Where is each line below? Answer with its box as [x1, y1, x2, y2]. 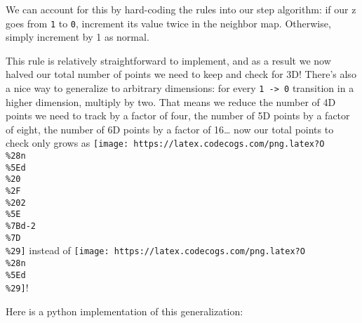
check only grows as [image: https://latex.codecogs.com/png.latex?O [6, 136, 325, 150]
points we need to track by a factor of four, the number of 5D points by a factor [6, 108, 350, 123]
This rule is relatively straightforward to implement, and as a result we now [6, 53, 331, 67]
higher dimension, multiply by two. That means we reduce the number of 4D [6, 94, 336, 109]
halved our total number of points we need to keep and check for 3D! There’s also [6, 67, 356, 81]
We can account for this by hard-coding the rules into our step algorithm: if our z [6, 2, 356, 16]
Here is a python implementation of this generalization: [6, 304, 243, 318]
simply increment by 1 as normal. [6, 29, 149, 44]
